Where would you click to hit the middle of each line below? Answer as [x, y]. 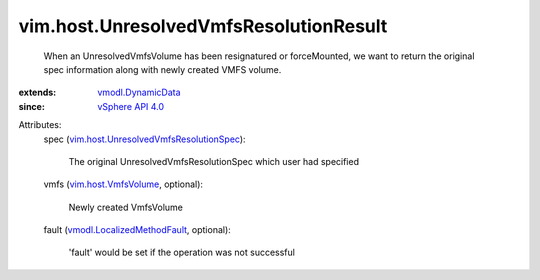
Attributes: [40, 125]
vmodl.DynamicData [139, 92]
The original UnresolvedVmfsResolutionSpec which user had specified [214, 161]
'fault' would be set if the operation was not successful [181, 252]
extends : [37, 92]
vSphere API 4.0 [131, 106]
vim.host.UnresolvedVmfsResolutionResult [203, 26]
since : [31, 106]
